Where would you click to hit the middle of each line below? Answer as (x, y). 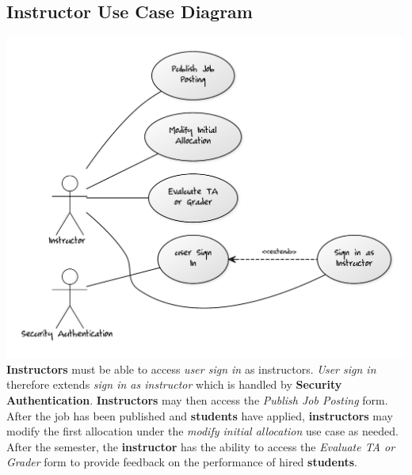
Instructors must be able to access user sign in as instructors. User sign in (191, 369)
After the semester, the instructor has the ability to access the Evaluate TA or (201, 446)
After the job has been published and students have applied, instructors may (200, 415)
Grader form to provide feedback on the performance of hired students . (182, 462)
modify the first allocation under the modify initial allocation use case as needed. (202, 431)
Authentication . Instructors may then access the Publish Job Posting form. (197, 400)
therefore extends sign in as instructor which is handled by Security (174, 384)
